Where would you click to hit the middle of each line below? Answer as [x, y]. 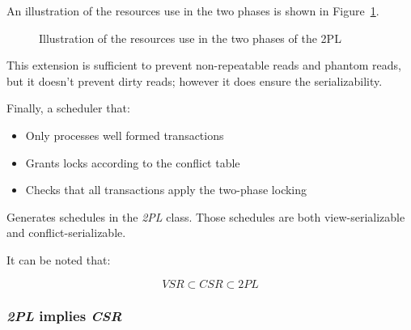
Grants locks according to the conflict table [133, 162]
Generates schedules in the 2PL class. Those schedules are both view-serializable [206, 216]
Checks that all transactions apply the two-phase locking [166, 190]
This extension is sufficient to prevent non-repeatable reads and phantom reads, [204, 65]
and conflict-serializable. [66, 233]
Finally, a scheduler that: [68, 108]
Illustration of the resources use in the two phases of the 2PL [190, 38]
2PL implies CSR [64, 316]
